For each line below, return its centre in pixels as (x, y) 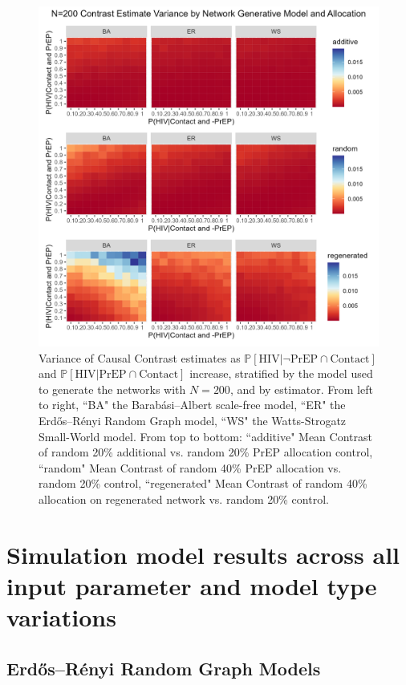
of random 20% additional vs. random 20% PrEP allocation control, (206, 452)
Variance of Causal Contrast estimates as (140, 357)
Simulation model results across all (203, 554)
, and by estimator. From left (301, 389)
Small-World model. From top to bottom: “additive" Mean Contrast (205, 436)
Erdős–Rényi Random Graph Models (164, 668)
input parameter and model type (192, 585)
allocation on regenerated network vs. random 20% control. (184, 499)
